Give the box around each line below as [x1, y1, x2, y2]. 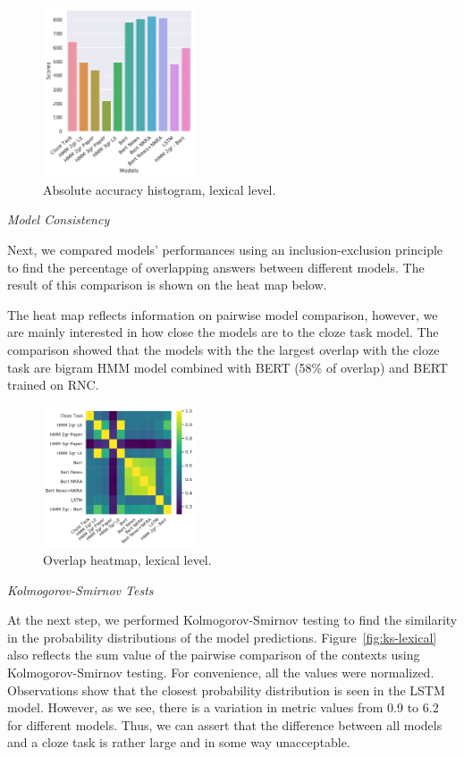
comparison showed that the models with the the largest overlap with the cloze [7, 340, 440, 358]
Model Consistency [7, 210, 110, 229]
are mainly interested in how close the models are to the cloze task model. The [7, 323, 439, 341]
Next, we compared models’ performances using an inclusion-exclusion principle [7, 240, 443, 258]
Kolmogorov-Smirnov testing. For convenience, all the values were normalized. [7, 662, 434, 681]
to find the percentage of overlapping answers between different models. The [7, 257, 425, 276]
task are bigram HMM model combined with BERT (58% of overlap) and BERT [7, 357, 448, 376]
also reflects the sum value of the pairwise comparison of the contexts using [7, 645, 420, 664]
